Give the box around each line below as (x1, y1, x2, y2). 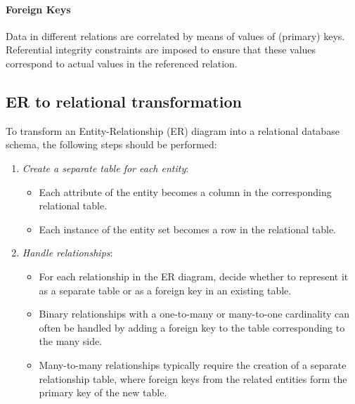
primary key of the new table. (39, 385, 167, 400)
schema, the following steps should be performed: (6, 137, 217, 152)
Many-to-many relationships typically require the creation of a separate (39, 357, 347, 372)
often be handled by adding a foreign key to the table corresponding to (39, 320, 345, 334)
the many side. (39, 334, 103, 348)
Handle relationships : (22, 245, 113, 260)
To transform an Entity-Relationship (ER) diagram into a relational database (6, 123, 340, 138)
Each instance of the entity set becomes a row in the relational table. (39, 221, 337, 236)
